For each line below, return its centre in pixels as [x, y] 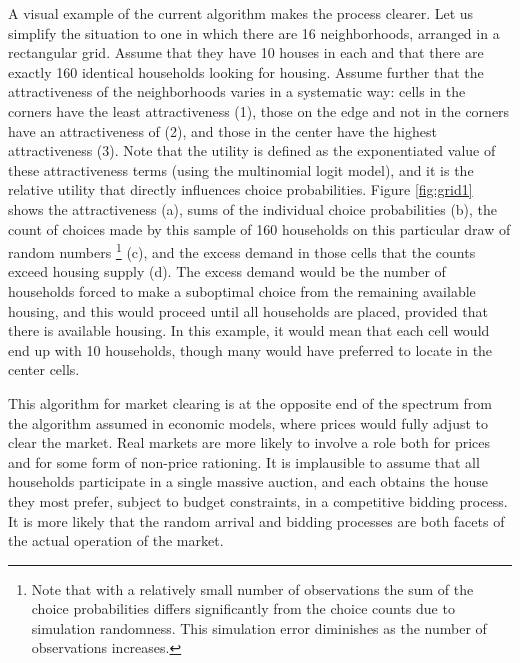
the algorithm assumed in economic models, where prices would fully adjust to [248, 422]
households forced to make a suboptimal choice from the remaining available [242, 290]
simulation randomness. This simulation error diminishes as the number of [259, 627]
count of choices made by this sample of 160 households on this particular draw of [259, 228]
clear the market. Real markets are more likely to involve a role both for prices [249, 442]
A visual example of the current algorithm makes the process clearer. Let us [241, 13]
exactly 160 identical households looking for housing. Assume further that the [246, 71]
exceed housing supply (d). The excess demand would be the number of [227, 271]
